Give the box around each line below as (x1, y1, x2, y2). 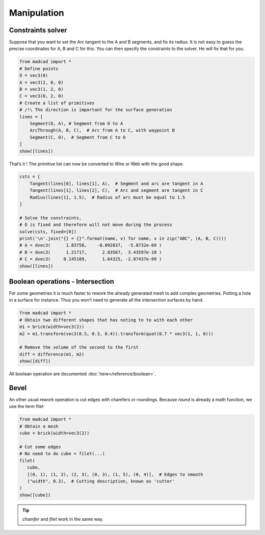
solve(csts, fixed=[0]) (19, 229, 77, 234)
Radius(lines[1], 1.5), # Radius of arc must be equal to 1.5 (29, 194, 185, 200)
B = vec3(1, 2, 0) (19, 86, 64, 92)
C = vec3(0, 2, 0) (19, 93, 64, 99)
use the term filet (9, 404, 44, 409)
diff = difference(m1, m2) (19, 351, 84, 357)
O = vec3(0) (19, 73, 49, 78)
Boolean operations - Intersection (9, 277, 114, 285)
